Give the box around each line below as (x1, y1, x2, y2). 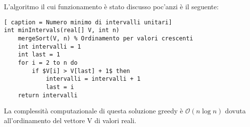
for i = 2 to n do (18, 59, 78, 66)
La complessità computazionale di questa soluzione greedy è (4, 106, 183, 116)
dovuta (225, 106, 246, 116)
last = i (45, 83, 74, 91)
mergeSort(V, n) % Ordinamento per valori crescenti (18, 35, 193, 42)
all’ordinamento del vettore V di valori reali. (4, 115, 136, 125)
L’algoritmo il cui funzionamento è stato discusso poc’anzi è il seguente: (4, 1, 219, 11)
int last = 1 (18, 51, 60, 58)
